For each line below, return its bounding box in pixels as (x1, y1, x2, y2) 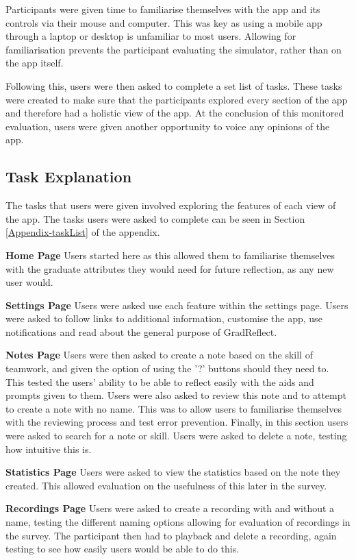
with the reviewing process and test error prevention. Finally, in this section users (5, 415, 348, 429)
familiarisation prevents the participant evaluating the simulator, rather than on (5, 42, 342, 56)
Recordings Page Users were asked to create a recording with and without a (5, 501, 335, 515)
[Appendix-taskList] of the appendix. (5, 225, 160, 239)
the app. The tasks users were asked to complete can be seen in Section (5, 211, 305, 226)
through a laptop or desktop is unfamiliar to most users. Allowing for (5, 29, 296, 43)
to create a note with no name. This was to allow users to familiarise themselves (5, 401, 342, 415)
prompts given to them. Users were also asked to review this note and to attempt (5, 388, 346, 402)
